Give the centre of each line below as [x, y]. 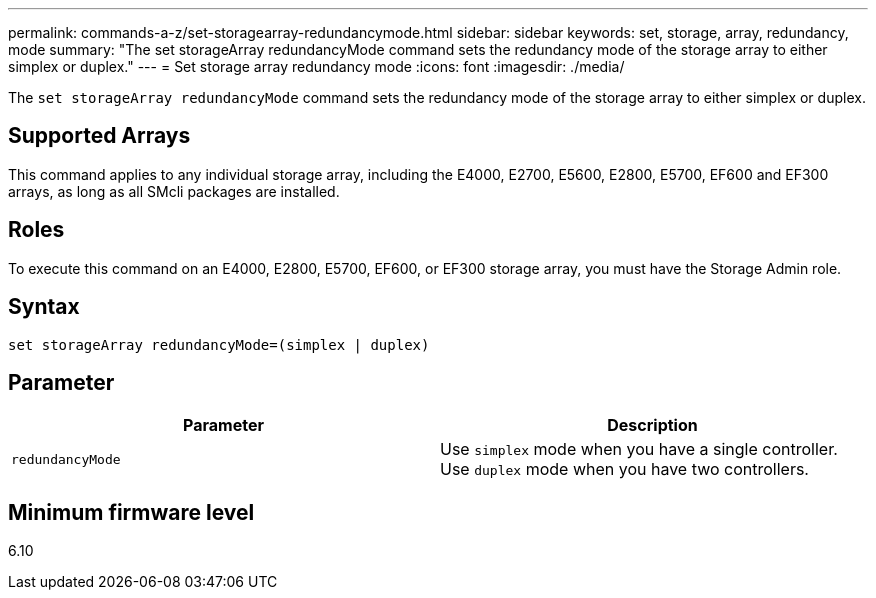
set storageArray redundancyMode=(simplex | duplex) [219, 344]
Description [652, 425]
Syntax [44, 307]
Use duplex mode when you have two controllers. [624, 469]
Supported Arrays [99, 136]
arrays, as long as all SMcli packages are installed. [174, 191]
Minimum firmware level [131, 512]
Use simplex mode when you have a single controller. [639, 449]
